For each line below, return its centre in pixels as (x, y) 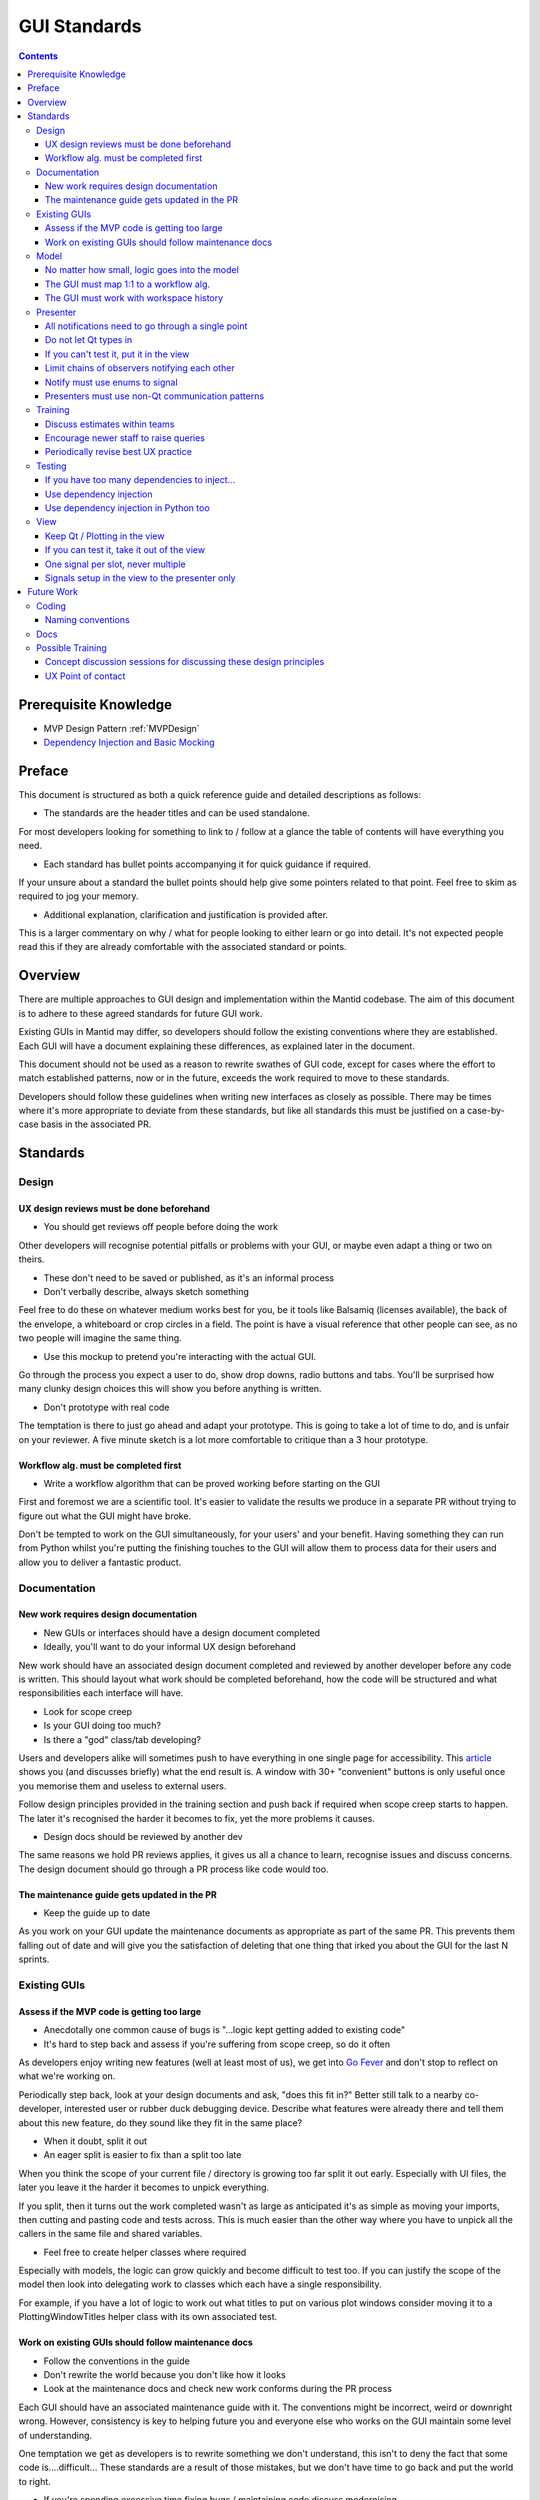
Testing (51, 466)
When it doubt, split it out (95, 2141)
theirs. (31, 1259)
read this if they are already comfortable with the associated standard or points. (182, 947)
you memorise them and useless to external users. (122, 1786)
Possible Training (71, 647)
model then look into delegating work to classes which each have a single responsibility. (200, 2284)
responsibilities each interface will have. (101, 1693)
